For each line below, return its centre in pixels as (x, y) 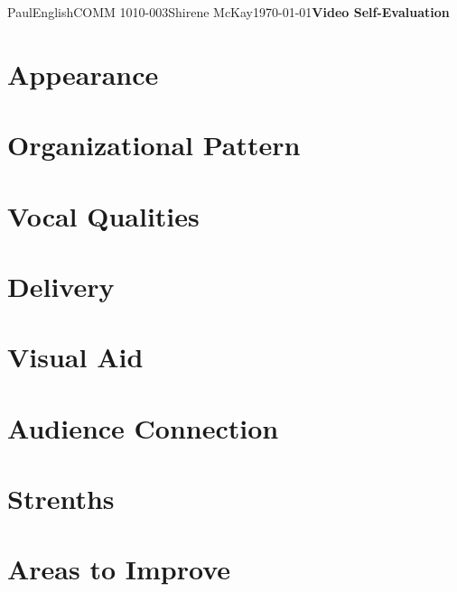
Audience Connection (143, 427)
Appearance (83, 74)
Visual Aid (75, 357)
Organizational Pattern (154, 145)
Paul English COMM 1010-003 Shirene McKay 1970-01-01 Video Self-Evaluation (228, 12)
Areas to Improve (119, 569)
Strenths (61, 499)
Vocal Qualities (103, 215)
